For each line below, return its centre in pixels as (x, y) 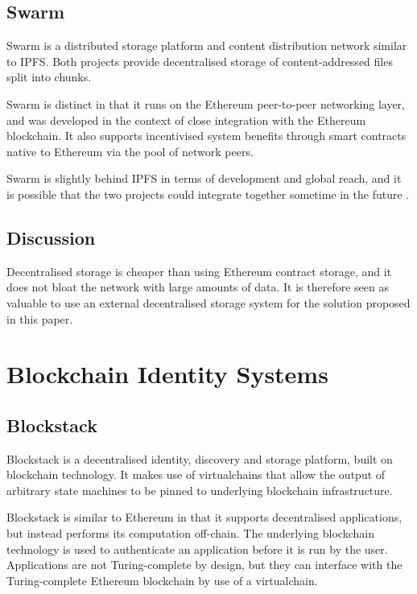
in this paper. (40, 318)
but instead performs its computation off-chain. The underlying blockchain (190, 533)
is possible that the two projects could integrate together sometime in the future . (208, 194)
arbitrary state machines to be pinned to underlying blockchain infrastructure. (200, 490)
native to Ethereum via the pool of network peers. (130, 151)
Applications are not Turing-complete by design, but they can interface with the (204, 565)
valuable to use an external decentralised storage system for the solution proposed (208, 302)
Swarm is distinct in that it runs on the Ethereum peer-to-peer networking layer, (206, 103)
